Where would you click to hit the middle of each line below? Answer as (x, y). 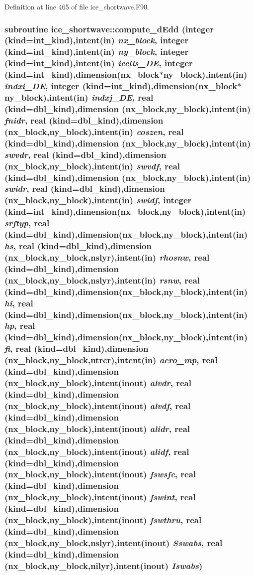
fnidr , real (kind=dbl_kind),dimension (84, 120)
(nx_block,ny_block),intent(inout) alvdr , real (98, 383)
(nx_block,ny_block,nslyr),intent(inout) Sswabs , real (114, 543)
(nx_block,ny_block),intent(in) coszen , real (94, 131)
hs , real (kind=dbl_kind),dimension (78, 246)
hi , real (19, 303)
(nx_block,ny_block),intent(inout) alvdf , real (98, 405)
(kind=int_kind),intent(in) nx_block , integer (97, 40)
